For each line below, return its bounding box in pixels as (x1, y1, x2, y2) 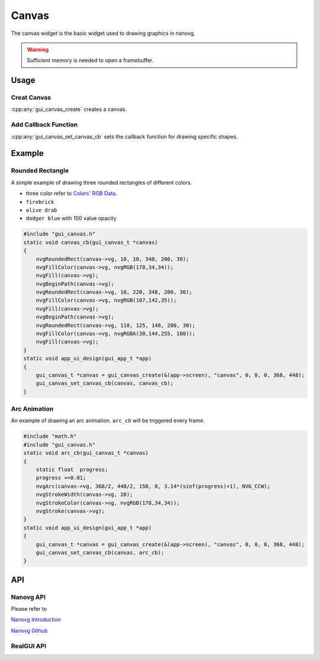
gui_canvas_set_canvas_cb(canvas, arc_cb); (36, 549, 164, 556)
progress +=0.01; (36, 474, 87, 482)
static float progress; (36, 466, 108, 473)
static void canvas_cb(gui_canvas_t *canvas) (23, 239, 158, 245)
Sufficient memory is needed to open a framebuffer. (27, 57, 154, 64)
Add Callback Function (11, 120, 78, 129)
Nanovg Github (11, 627, 48, 634)
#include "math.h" (23, 433, 77, 440)
